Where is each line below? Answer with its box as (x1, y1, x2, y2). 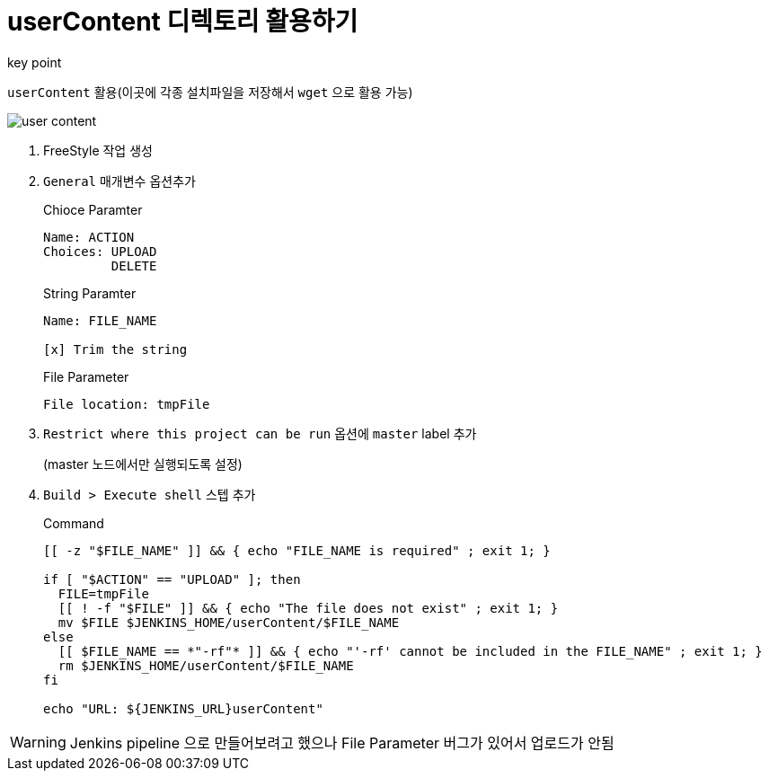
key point (7, 54, 62, 70)
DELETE (110, 258, 157, 273)
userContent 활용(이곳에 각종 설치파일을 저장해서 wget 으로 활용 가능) (7, 84, 413, 100)
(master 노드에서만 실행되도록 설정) (43, 455, 243, 472)
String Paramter (43, 285, 137, 301)
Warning (10, 732, 66, 751)
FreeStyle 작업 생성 (43, 142, 153, 158)
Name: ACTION (43, 229, 135, 244)
